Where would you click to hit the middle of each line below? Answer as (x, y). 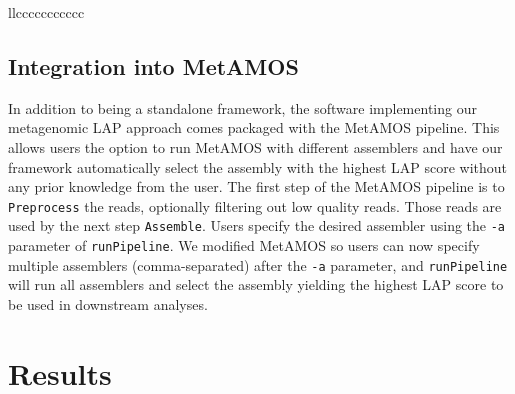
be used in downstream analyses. (108, 303)
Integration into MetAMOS (153, 65)
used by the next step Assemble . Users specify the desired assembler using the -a (257, 225)
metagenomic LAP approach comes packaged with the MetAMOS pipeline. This (254, 127)
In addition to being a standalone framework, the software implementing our (242, 107)
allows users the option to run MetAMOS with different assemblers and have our (255, 146)
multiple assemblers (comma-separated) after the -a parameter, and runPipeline (258, 264)
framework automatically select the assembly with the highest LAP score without (258, 166)
